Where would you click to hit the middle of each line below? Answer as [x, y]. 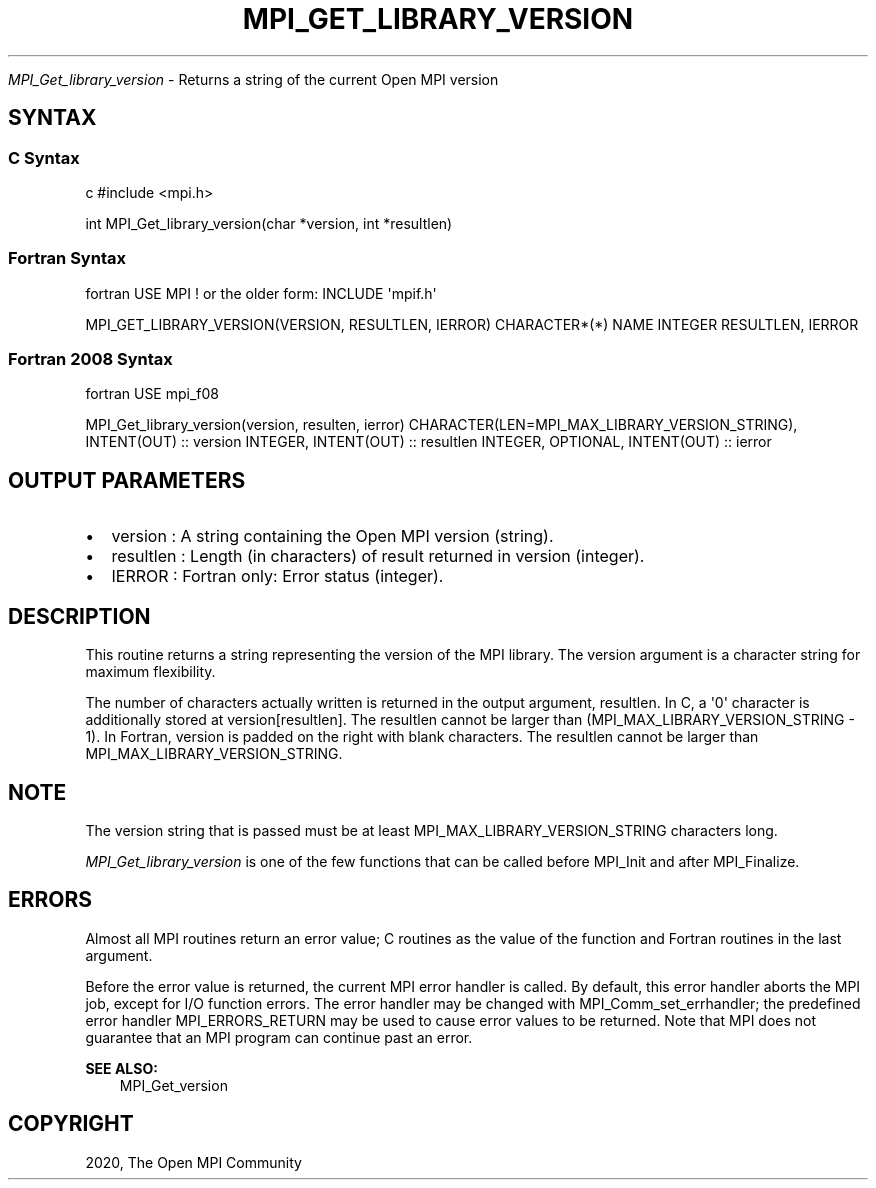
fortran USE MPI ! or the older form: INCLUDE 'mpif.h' [261, 293]
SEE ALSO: [121, 1068]
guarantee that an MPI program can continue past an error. [279, 1037]
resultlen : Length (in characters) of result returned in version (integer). [378, 556]
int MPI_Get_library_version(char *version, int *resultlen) [269, 223]
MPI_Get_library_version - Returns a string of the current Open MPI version [253, 79]
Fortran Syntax [67, 258]
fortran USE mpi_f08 [152, 394]
